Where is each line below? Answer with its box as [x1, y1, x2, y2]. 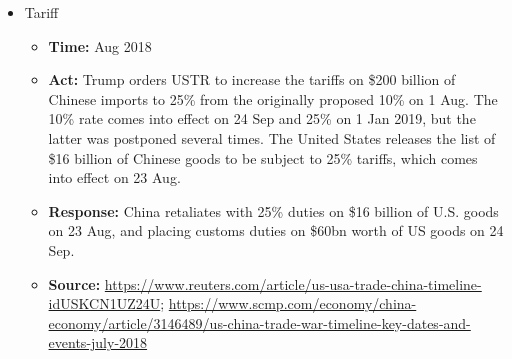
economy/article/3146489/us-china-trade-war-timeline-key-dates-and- [48, 312, 471, 333]
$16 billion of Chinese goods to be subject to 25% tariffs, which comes [48, 147, 478, 168]
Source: [48, 273, 101, 294]
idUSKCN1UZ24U [48, 293, 161, 314]
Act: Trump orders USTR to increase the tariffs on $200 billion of [48, 69, 456, 90]
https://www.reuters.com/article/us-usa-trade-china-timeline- [104, 273, 482, 294]
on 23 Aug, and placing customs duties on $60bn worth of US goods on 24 [48, 220, 504, 241]
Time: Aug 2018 [48, 35, 152, 56]
